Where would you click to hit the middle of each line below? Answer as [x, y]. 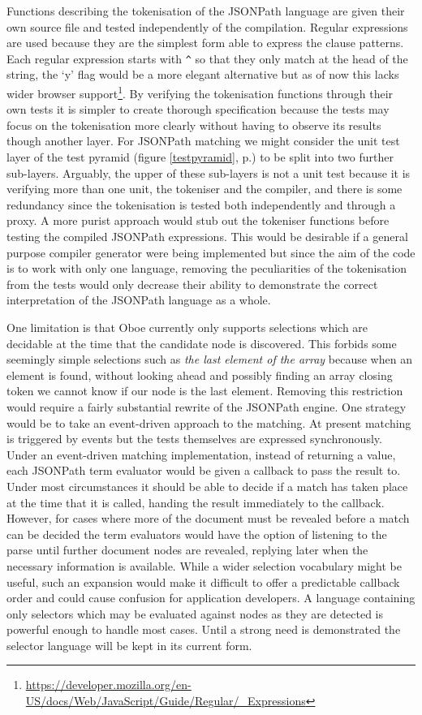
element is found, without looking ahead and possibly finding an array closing [200, 375]
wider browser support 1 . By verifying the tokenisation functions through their [200, 92]
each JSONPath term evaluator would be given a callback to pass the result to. [204, 470]
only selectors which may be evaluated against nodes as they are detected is [195, 613]
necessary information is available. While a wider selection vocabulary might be [204, 565]
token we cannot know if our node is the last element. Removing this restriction [205, 391]
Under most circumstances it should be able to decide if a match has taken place [207, 486]
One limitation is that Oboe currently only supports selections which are [187, 327]
